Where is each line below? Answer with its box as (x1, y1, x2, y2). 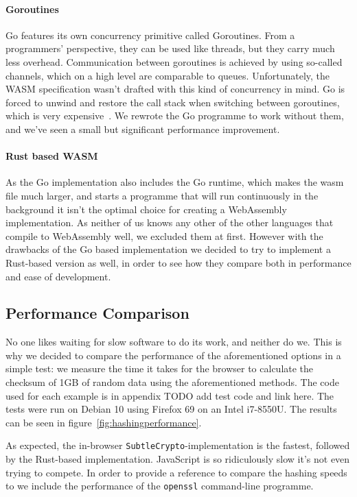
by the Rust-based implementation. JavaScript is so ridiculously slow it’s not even (5, 452, 350, 466)
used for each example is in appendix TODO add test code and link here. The (5, 388, 334, 402)
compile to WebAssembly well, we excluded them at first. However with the (5, 228, 323, 243)
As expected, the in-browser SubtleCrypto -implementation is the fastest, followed (5, 438, 350, 452)
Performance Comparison (5, 302, 189, 324)
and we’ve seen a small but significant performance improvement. (5, 121, 280, 136)
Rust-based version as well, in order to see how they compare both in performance (5, 255, 352, 269)
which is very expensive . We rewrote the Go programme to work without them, (5, 108, 344, 123)
